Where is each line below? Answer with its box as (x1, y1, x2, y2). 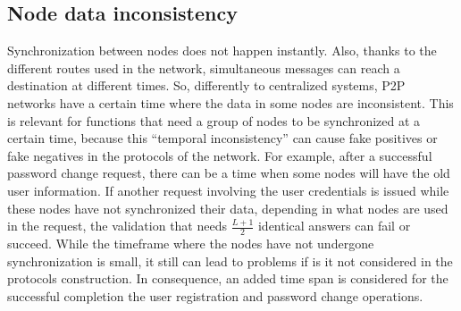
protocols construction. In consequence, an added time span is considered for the (7, 269, 448, 288)
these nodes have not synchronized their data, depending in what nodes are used (7, 198, 448, 217)
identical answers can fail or (257, 216, 411, 235)
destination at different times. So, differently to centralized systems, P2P (7, 76, 406, 95)
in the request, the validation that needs (7, 216, 227, 235)
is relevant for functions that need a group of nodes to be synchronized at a (7, 111, 421, 130)
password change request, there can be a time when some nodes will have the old (7, 164, 450, 182)
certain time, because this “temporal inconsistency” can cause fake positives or (7, 129, 438, 147)
